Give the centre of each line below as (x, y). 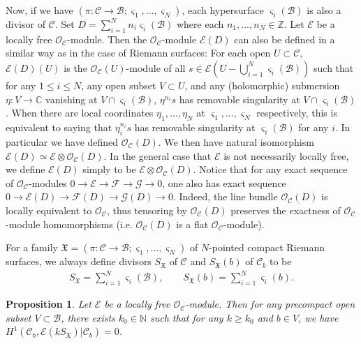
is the (75, 67)
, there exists (88, 317)
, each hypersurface (223, 10)
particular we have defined (62, 141)
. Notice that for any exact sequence (270, 169)
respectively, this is (297, 113)
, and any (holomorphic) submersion (262, 85)
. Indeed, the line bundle (225, 196)
